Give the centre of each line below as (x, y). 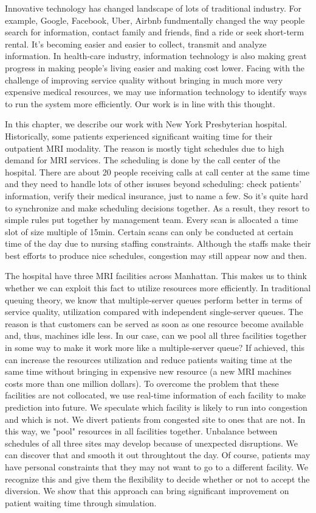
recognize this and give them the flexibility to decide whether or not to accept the (157, 479)
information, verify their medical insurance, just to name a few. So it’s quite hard (157, 195)
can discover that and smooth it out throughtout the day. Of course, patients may (158, 455)
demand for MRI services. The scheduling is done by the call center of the (143, 160)
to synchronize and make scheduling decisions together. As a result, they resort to (157, 207)
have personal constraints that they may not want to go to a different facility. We (156, 466)
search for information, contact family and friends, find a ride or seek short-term (155, 32)
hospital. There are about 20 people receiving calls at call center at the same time (157, 172)
